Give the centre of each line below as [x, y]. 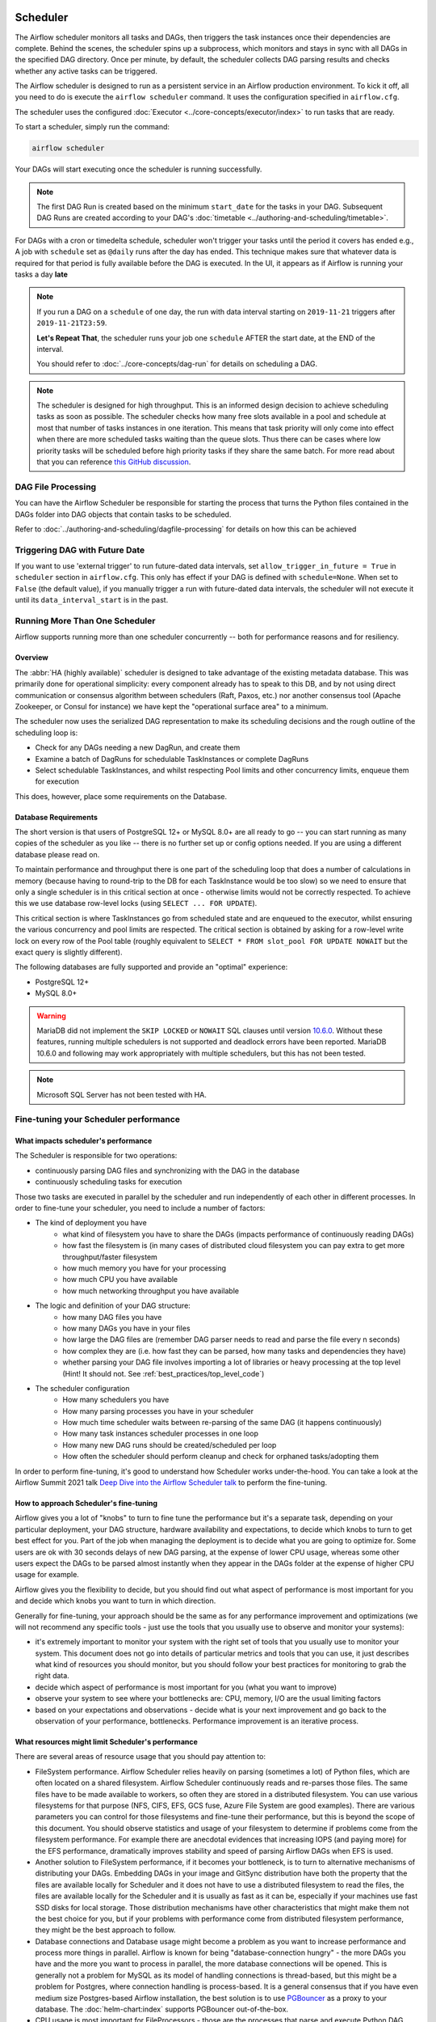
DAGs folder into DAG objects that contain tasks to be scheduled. [123, 514]
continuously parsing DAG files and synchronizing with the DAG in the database [168, 1170]
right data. [52, 1676]
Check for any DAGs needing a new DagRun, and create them [138, 747]
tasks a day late [42, 274]
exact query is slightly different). [69, 952]
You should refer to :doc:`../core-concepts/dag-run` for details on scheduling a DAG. [177, 364]
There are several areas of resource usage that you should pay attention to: [140, 1757]
